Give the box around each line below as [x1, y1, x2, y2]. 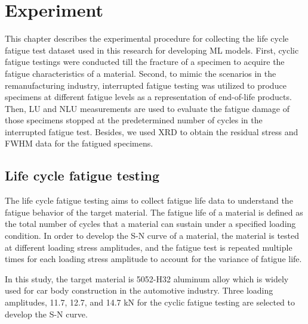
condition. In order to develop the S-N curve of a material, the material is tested [5, 229, 300, 242]
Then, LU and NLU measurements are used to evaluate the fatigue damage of [5, 102, 290, 114]
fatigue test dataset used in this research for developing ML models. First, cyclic [5, 43, 299, 56]
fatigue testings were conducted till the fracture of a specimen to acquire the [5, 55, 285, 68]
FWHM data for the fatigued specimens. [5, 137, 153, 149]
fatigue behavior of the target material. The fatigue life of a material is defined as [5, 205, 303, 218]
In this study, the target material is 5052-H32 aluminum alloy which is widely [5, 272, 289, 285]
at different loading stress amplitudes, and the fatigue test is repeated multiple [5, 241, 292, 253]
